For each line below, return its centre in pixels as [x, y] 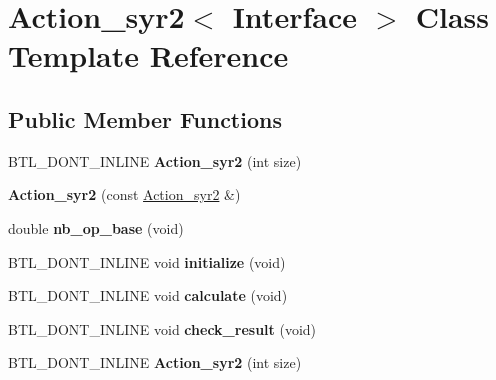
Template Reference [148, 55]
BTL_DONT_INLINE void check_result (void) [162, 328]
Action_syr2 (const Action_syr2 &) [124, 194]
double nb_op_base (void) [96, 227]
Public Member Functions [145, 118]
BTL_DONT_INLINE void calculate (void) [148, 295]
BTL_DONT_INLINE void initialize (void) [147, 261]
